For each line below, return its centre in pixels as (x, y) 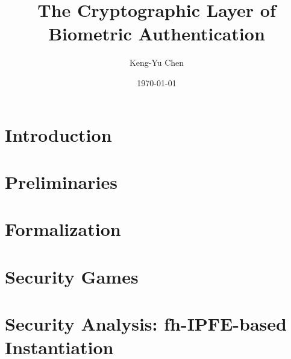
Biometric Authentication (157, 33)
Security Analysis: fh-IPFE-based (146, 323)
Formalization (63, 229)
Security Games (72, 276)
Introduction (58, 134)
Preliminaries (61, 181)
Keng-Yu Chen (157, 62)
